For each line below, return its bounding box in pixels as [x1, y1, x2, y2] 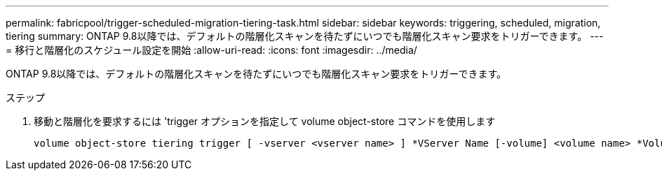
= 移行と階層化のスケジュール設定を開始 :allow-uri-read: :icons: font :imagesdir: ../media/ [6, 44, 417, 56]
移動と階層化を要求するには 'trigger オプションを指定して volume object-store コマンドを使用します [34, 115, 496, 127]
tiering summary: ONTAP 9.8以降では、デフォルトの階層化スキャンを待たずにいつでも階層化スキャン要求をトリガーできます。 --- [6, 30, 604, 42]
